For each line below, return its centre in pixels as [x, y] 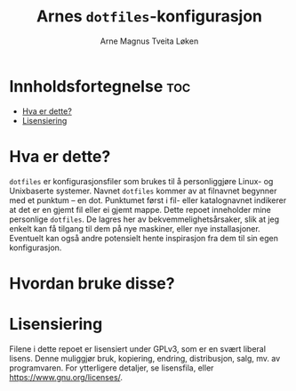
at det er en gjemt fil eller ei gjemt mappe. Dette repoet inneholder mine [140, 209]
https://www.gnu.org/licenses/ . [66, 377]
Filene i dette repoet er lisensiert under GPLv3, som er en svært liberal [138, 348]
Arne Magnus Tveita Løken [149, 41]
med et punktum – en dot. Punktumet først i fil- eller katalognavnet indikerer [148, 200]
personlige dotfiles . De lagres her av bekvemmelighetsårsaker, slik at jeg [144, 219]
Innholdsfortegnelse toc [100, 86]
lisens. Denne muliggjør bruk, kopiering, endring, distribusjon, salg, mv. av [145, 358]
